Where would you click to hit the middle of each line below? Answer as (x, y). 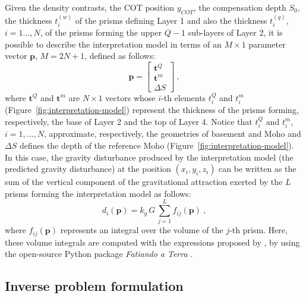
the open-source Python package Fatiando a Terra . (99, 254)
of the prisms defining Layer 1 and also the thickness (171, 20)
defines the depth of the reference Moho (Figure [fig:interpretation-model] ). (157, 145)
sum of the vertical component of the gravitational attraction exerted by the (144, 182)
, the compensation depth (240, 7)
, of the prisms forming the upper (101, 32)
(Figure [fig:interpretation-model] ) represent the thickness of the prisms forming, (152, 110)
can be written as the (258, 169)
